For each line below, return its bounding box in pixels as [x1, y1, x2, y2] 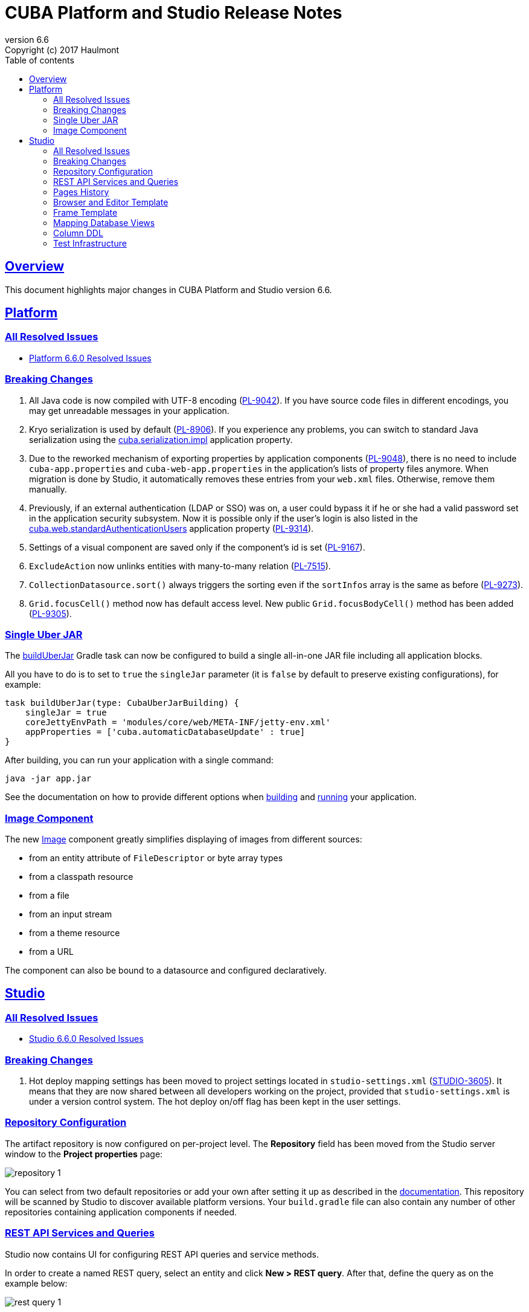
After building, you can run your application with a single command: [5, 755, 274, 766]
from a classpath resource [29, 871, 133, 882]
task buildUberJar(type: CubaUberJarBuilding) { [5, 698, 239, 708]
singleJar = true [25, 708, 107, 718]
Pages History [53, 186, 109, 197]
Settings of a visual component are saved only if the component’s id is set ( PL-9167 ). [29, 541, 365, 552]
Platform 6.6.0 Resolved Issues [29, 352, 152, 363]
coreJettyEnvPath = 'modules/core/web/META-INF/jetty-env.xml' [25, 717, 331, 728]
